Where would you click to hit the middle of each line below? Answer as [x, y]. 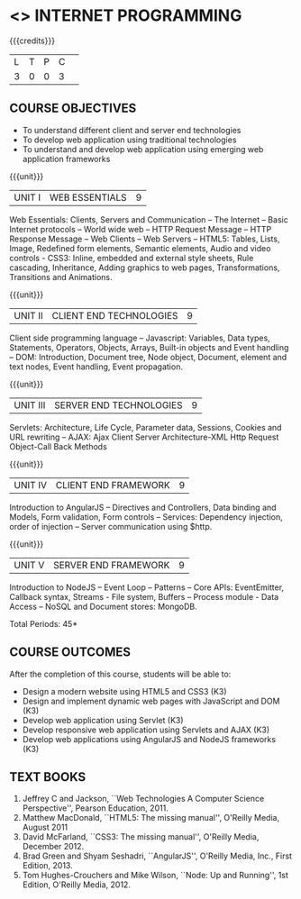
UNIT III [30, 404]
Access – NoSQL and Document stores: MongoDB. [103, 606]
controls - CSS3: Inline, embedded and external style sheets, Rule [132, 258]
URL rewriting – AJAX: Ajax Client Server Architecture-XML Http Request [144, 437]
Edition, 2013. [48, 866]
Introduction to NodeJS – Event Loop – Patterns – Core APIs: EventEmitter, [147, 587]
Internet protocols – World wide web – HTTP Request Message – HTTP [141, 229]
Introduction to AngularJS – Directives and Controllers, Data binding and [143, 507]
